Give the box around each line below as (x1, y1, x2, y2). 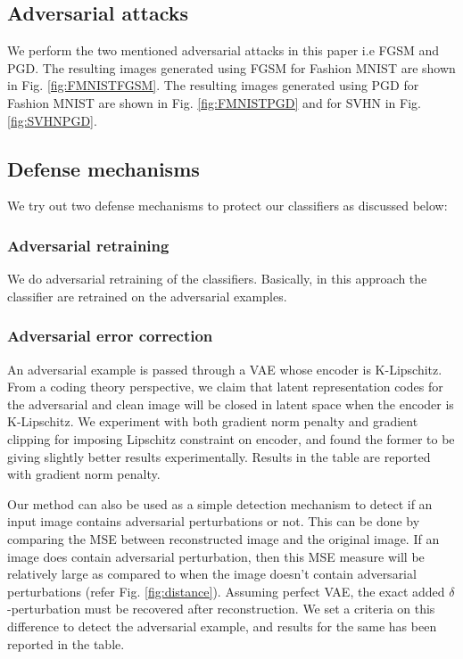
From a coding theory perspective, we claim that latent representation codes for (7, 377, 443, 396)
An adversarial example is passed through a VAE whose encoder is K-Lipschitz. (7, 359, 442, 378)
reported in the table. (7, 634, 125, 653)
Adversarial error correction (7, 325, 213, 347)
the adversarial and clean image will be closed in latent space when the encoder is (7, 394, 454, 413)
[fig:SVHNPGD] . (7, 111, 97, 129)
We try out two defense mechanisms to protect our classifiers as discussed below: (7, 196, 448, 215)
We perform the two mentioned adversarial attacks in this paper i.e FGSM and (7, 41, 440, 60)
